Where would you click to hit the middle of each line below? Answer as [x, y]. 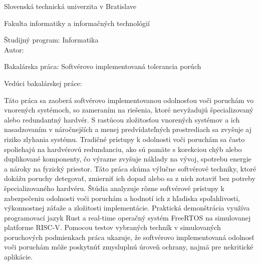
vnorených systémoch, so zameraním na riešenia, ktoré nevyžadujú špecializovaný [129, 110]
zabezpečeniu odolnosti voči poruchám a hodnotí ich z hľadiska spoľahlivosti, [122, 198]
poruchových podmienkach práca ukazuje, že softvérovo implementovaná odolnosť [129, 237]
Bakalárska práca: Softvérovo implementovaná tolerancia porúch [103, 66]
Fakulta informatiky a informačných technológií [77, 23]
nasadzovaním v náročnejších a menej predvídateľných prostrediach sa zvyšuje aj [128, 129]
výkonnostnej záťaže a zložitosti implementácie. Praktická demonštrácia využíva [127, 208]
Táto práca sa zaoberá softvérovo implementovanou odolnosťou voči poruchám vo [129, 100]
